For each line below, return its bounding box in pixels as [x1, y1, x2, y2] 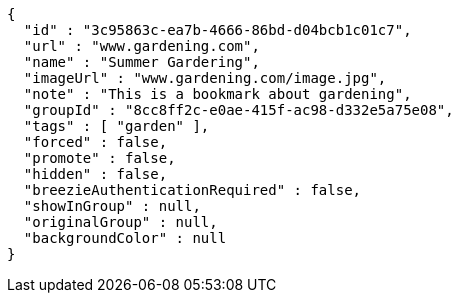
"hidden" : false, [23, 166, 168, 182]
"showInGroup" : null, [23, 198, 201, 214]
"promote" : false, [23, 150, 176, 166]
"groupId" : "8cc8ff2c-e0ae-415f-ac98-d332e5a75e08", [23, 102, 454, 118]
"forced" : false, [23, 134, 168, 150]
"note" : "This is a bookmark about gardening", [23, 86, 412, 102]
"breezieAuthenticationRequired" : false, [23, 182, 362, 198]
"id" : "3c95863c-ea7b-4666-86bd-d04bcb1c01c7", [23, 22, 412, 38]
